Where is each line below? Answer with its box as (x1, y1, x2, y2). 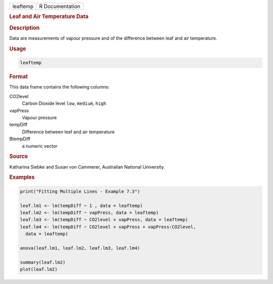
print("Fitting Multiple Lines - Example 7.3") (20, 188, 140, 194)
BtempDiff (9, 136, 30, 142)
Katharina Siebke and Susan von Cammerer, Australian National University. (9, 164, 165, 170)
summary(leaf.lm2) (20, 259, 66, 265)
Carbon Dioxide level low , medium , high (22, 100, 106, 106)
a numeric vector (22, 143, 58, 149)
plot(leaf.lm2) (20, 266, 58, 272)
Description (9, 24, 40, 31)
